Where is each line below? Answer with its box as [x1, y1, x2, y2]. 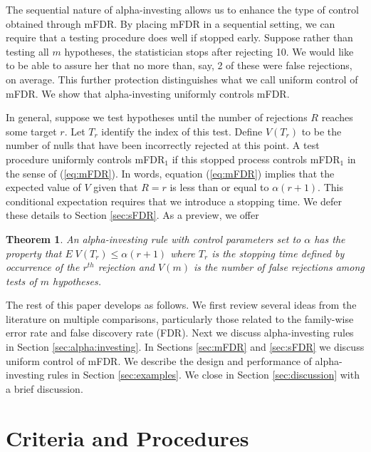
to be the [301, 123, 342, 138]
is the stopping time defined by [211, 245, 345, 260]
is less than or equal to [169, 180, 269, 195]
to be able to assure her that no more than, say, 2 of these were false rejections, [6, 58, 352, 73]
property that [6, 245, 62, 260]
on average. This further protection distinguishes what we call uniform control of [6, 71, 358, 86]
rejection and [98, 260, 155, 274]
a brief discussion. [6, 381, 83, 396]
